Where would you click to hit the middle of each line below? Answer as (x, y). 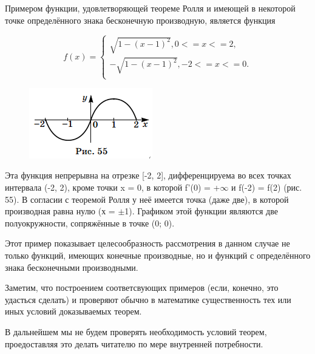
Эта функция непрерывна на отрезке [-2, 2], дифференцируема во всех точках (148, 175)
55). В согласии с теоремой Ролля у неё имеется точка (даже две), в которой (147, 199)
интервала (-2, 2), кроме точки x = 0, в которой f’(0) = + (113, 187)
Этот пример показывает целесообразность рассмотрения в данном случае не (147, 243)
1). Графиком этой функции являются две (201, 211)
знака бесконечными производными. (72, 267)
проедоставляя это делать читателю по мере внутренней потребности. (134, 343)
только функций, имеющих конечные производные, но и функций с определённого (158, 255)
